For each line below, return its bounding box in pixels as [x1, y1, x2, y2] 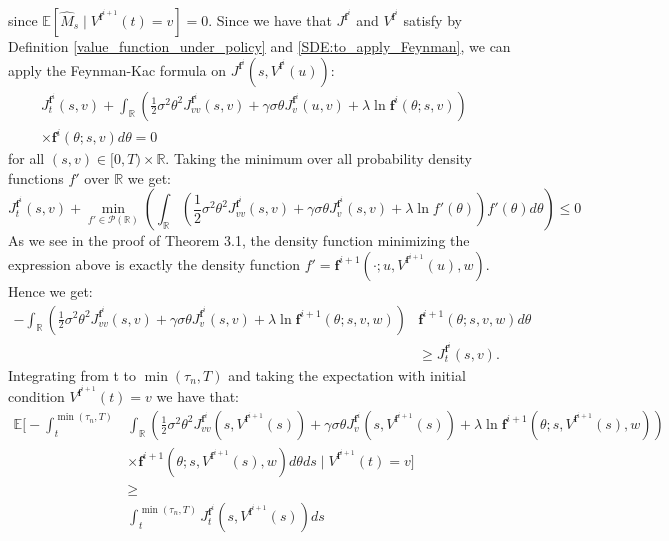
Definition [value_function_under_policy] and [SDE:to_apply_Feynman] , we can [8, 36, 511, 56]
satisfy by [403, 10, 462, 30]
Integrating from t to [8, 364, 137, 385]
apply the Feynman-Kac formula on [8, 59, 227, 80]
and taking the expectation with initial [228, 364, 466, 385]
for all [8, 148, 45, 169]
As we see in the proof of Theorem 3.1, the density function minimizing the [8, 230, 470, 251]
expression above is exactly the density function [8, 253, 301, 274]
